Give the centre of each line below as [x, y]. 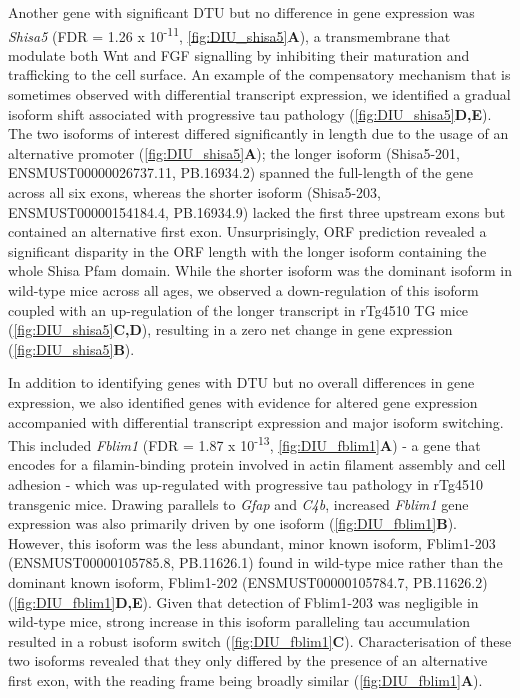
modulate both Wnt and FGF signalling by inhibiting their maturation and [239, 54]
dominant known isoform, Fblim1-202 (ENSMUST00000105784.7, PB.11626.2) [248, 581]
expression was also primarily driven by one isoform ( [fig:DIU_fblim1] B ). [232, 523]
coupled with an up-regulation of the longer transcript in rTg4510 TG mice [238, 309]
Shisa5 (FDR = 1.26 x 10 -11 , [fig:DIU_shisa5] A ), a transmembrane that [229, 34]
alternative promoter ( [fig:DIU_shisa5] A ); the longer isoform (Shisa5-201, [234, 152]
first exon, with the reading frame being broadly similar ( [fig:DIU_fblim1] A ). [245, 679]
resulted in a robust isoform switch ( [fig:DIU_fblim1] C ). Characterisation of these [260, 640]
